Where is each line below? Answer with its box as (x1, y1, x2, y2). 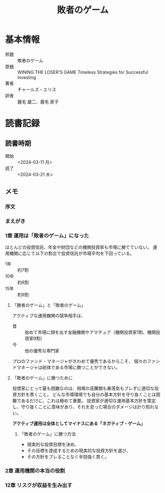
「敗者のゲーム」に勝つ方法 (19, 431, 76, 437)
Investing (17, 74, 36, 80)
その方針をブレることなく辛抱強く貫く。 (27, 454, 109, 460)
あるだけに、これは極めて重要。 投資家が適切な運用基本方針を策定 (21, 398, 156, 404)
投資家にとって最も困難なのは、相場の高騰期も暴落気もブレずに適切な (12, 386, 155, 391)
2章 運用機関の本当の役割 (5, 467, 66, 474)
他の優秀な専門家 (24, 348, 60, 354)
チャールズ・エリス (17, 86, 57, 92)
